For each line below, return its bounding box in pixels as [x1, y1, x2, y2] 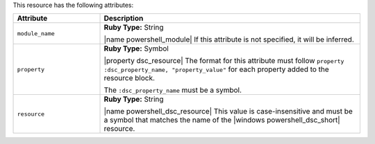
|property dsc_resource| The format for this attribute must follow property [103, 56, 344, 66]
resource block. [103, 73, 156, 83]
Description [103, 14, 144, 24]
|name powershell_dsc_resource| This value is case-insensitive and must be [103, 107, 353, 116]
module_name [17, 30, 55, 37]
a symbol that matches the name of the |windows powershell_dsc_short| [103, 115, 340, 125]
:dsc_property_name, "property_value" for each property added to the [103, 64, 329, 74]
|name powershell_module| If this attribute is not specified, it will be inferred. [103, 35, 354, 44]
